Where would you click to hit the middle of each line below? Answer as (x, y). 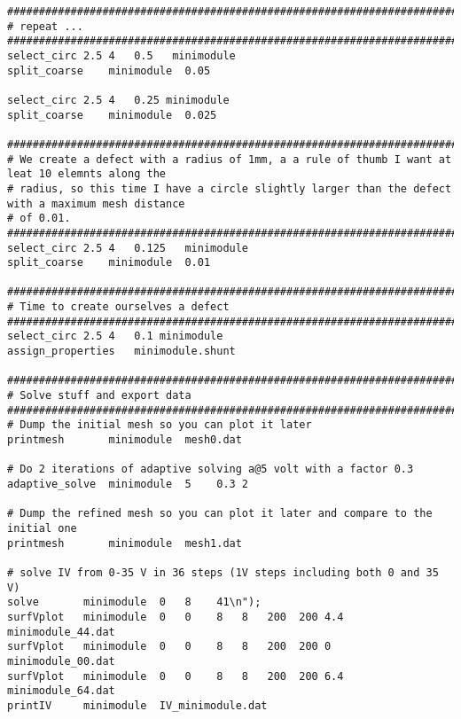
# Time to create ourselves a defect (118, 307)
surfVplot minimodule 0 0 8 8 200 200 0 (169, 647)
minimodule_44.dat (61, 632)
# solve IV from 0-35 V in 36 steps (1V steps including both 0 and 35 (223, 572)
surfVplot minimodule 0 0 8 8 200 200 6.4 (176, 676)
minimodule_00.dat (61, 661)
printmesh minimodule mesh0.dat (125, 440)
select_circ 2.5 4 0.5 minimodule (121, 55)
